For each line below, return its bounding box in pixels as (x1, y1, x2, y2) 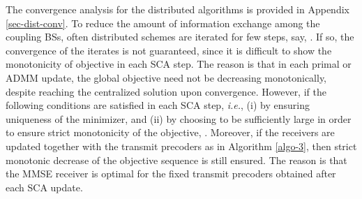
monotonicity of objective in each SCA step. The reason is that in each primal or (6, 57, 352, 71)
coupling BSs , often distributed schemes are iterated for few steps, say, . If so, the (6, 29, 354, 44)
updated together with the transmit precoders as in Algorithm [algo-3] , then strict (6, 138, 357, 153)
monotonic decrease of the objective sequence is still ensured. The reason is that (6, 152, 347, 167)
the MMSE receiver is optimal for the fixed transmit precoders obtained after (6, 166, 336, 181)
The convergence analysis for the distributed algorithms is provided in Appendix (6, 2, 349, 16)
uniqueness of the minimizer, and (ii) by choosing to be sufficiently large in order (6, 111, 352, 126)
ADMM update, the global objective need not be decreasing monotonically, (6, 70, 327, 84)
